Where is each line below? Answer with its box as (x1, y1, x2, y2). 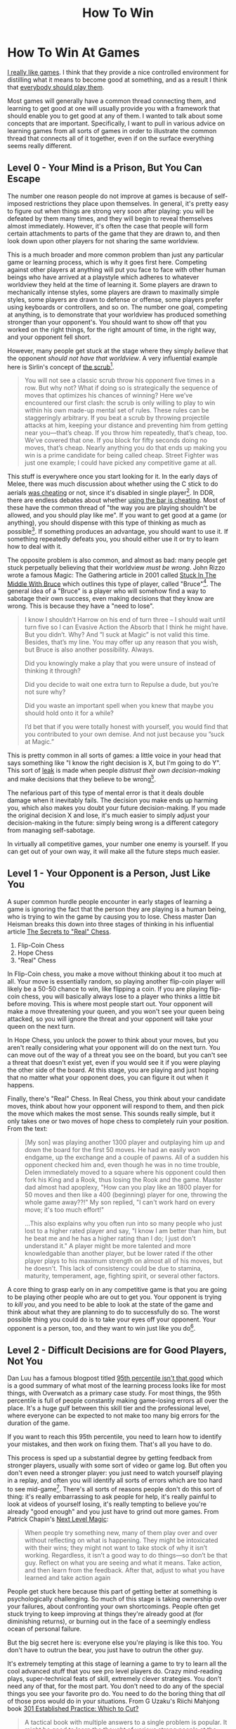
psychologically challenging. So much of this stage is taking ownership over (7, 1594, 227, 1603)
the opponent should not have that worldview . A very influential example (7, 354, 218, 362)
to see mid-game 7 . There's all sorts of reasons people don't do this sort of (7, 1484, 223, 1493)
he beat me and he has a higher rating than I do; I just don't (24, 1234, 196, 1242)
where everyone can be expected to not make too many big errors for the (7, 1412, 220, 1420)
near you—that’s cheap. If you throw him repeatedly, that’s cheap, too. (24, 429, 228, 437)
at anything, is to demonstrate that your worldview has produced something (7, 310, 227, 319)
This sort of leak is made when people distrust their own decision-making (7, 766, 221, 775)
